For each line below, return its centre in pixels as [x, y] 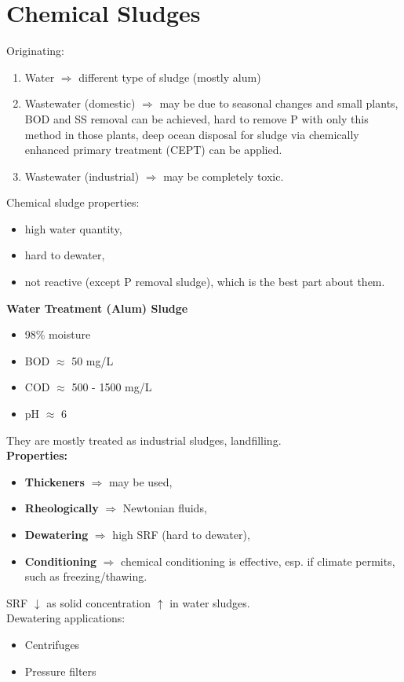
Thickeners [55, 481]
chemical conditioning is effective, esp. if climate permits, [258, 561]
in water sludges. [210, 602]
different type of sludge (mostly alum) [170, 77]
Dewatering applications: [66, 618]
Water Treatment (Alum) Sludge [97, 308]
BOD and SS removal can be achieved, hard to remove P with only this [197, 118]
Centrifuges [52, 644]
